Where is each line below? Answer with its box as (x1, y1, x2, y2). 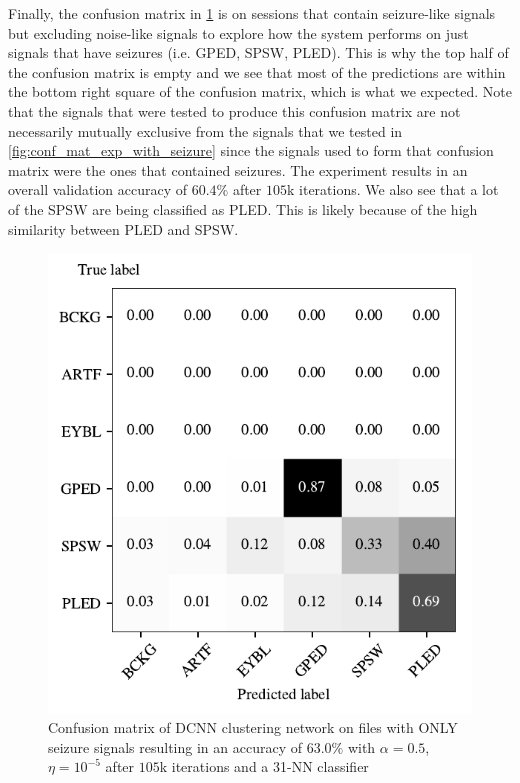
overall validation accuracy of (8, 179, 187, 200)
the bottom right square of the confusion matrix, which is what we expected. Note (8, 81, 512, 102)
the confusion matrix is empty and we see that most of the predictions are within (8, 61, 506, 82)
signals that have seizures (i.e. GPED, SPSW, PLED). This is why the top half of (8, 42, 509, 63)
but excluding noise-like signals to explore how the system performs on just (8, 22, 469, 43)
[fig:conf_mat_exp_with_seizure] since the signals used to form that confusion (8, 140, 494, 161)
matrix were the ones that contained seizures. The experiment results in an (8, 159, 468, 180)
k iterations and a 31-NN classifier (159, 756, 369, 777)
